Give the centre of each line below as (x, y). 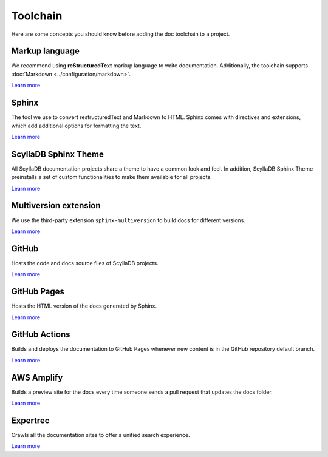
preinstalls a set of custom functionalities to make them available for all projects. (111, 177)
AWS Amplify (37, 377)
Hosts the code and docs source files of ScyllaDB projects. (85, 263)
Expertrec (30, 420)
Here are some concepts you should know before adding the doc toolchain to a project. (121, 34)
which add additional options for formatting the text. (76, 126)
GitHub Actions (41, 335)
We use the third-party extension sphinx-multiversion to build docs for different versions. (128, 220)
